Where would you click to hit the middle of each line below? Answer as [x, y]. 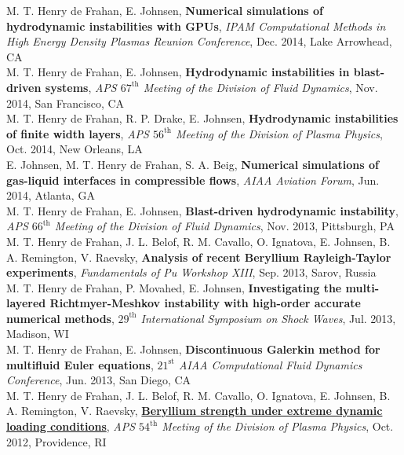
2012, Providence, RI [56, 441]
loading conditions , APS [71, 426]
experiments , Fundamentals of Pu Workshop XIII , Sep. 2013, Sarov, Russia [191, 272]
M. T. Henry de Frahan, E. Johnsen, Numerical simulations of [165, 10]
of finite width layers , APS [78, 133]
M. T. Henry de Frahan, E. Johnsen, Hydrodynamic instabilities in [178, 72]
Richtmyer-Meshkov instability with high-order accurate [205, 303]
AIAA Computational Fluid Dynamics [270, 364]
